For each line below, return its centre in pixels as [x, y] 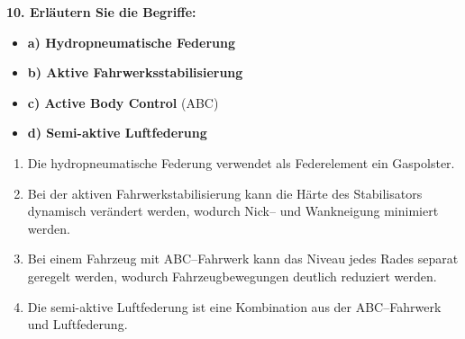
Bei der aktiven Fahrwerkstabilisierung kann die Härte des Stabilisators [225, 193]
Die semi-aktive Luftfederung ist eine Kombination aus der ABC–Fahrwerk [234, 306]
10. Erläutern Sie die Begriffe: [101, 12]
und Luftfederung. [77, 324]
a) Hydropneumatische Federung [131, 42]
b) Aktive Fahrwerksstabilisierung [135, 72]
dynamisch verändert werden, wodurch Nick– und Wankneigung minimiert [233, 211]
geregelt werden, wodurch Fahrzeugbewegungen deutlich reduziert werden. [232, 276]
